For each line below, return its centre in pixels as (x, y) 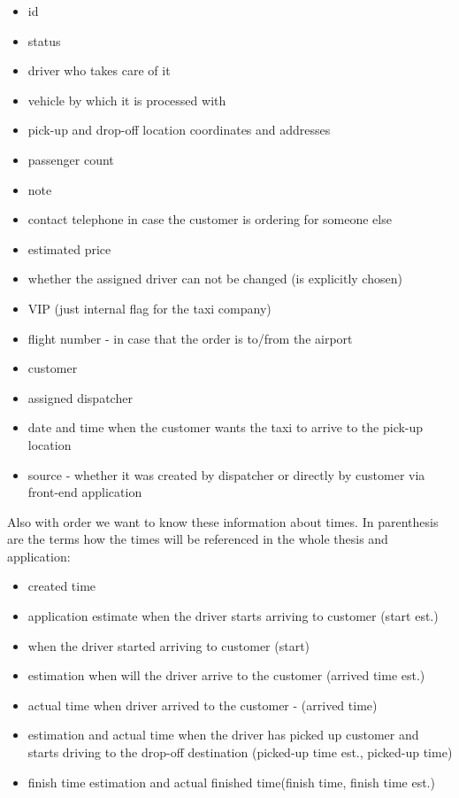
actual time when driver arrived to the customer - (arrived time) (203, 705)
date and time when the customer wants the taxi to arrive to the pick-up (226, 427)
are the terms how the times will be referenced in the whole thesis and (198, 539)
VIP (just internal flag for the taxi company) (149, 308)
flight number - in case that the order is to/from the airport (190, 338)
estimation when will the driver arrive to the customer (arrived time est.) (226, 675)
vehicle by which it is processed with (127, 100)
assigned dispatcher (80, 397)
